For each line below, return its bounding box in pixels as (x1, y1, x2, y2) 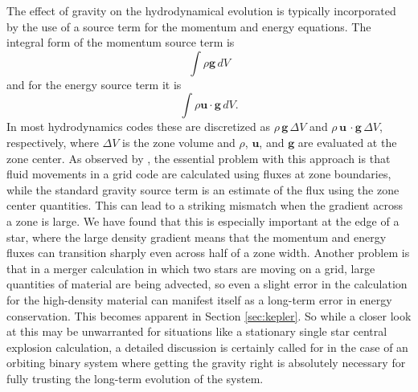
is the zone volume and (122, 133, 236, 150)
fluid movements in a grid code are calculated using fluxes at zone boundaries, (6, 165, 391, 182)
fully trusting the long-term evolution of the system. (6, 370, 264, 386)
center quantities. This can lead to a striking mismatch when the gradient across (6, 197, 403, 214)
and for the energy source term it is (6, 76, 182, 92)
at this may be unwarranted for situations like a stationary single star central (6, 323, 387, 340)
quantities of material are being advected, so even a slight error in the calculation (6, 276, 408, 292)
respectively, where (6, 133, 99, 150)
